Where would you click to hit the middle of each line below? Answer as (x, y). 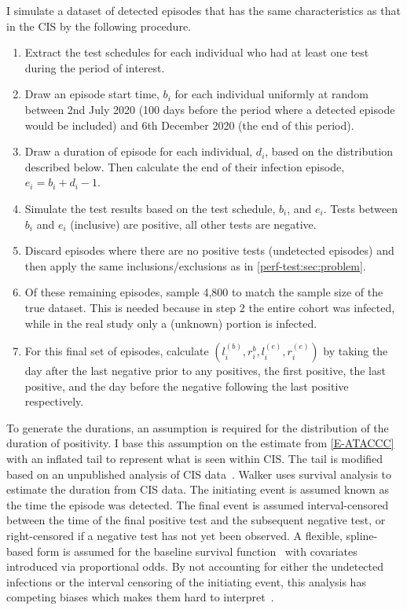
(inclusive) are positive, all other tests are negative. (193, 224)
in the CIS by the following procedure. (99, 26)
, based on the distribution (329, 151)
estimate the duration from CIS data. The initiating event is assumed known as (198, 489)
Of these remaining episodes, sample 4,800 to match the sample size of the (204, 292)
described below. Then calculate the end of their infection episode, (185, 166)
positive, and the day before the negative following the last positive (187, 386)
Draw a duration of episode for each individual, (139, 151)
